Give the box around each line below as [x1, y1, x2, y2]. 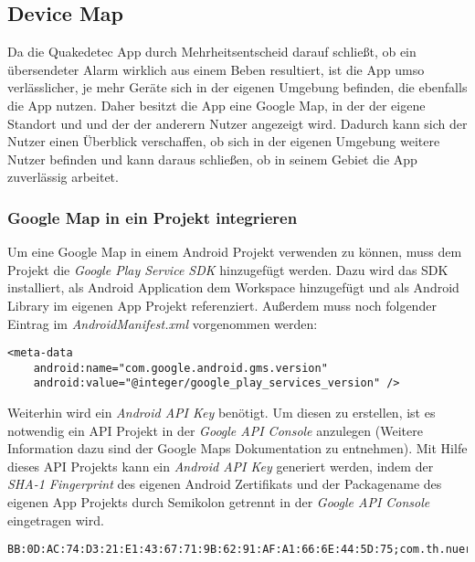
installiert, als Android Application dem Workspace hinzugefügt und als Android [7, 278, 459, 297]
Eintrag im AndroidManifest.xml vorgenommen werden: [7, 313, 318, 333]
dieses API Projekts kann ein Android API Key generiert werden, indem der [7, 456, 434, 475]
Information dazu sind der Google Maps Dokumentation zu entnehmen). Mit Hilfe [7, 439, 468, 458]
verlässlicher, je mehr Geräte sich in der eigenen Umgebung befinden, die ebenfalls [7, 78, 468, 97]
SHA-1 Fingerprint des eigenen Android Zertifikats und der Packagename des [7, 474, 442, 493]
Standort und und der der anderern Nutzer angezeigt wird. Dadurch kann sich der [7, 113, 468, 133]
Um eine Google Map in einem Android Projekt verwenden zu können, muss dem [7, 242, 462, 261]
